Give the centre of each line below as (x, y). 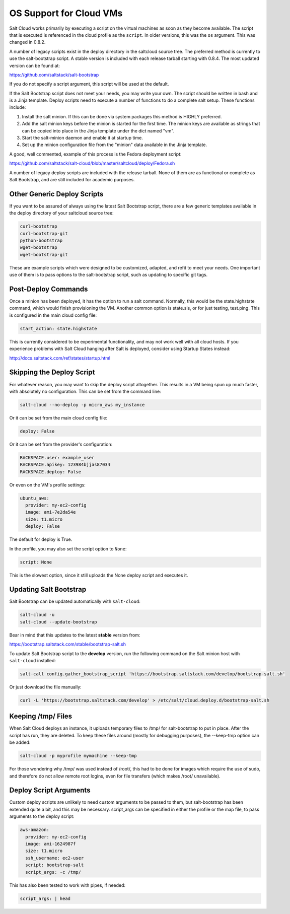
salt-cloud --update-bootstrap (59, 622)
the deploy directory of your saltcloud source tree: (61, 213)
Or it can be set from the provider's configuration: (61, 444)
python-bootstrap (41, 241)
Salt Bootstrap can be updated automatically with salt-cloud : (75, 601)
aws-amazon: (35, 830)
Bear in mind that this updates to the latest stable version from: (75, 635)
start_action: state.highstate (59, 328)
